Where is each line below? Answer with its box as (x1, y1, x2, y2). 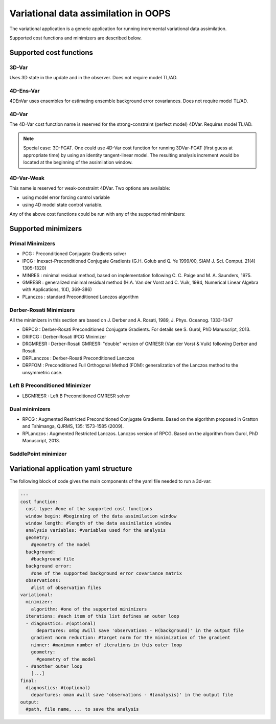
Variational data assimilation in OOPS (9, 8, 171, 19)
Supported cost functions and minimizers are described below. (9, 35, 142, 41)
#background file (31, 556, 75, 562)
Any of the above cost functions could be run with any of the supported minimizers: (9, 211, 186, 217)
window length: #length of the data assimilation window (26, 521, 171, 526)
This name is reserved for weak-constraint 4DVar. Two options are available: (9, 185, 171, 191)
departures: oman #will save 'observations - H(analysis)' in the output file (31, 692, 234, 698)
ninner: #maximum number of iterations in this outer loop (31, 642, 182, 648)
